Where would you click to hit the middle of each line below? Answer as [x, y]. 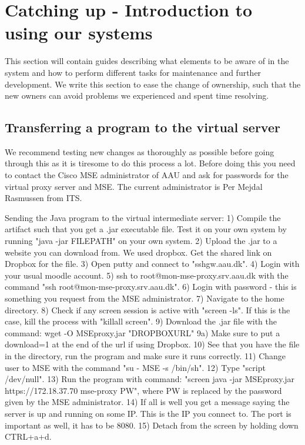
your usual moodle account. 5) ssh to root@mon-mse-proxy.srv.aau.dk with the [147, 275]
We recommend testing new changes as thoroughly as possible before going [140, 151]
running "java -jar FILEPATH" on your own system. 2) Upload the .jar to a [141, 241]
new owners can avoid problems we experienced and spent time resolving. [137, 96]
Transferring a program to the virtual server [143, 127]
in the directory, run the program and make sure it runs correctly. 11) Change [145, 355]
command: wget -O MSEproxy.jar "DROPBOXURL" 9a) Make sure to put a [143, 332]
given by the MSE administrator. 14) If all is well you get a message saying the [147, 402]
